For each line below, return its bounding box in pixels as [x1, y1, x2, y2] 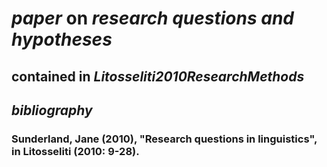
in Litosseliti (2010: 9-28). [11, 144, 140, 158]
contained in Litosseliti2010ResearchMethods [11, 68, 305, 85]
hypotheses [11, 28, 113, 51]
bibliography [11, 102, 93, 119]
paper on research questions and [11, 7, 294, 30]
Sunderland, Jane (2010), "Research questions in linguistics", [11, 132, 318, 146]
